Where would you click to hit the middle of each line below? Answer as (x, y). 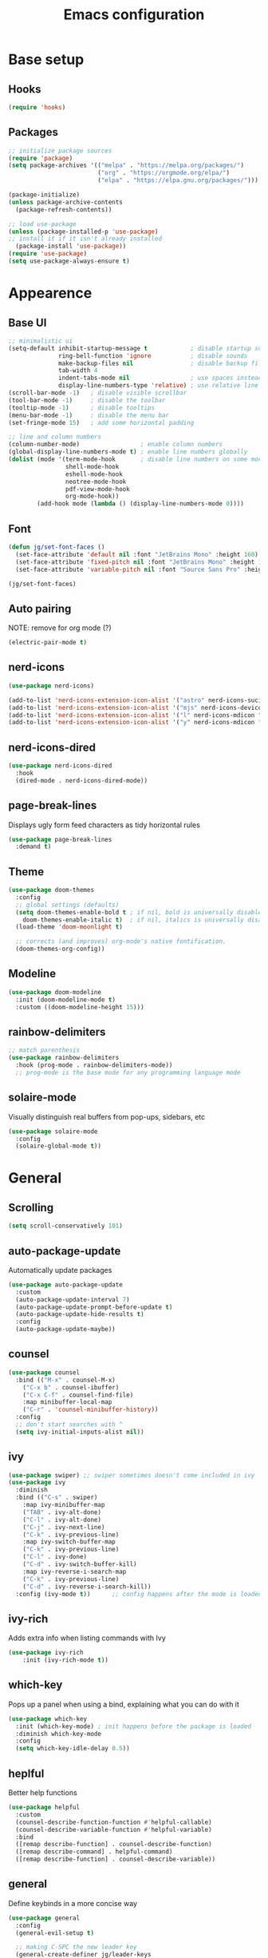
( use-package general (44, 1918)
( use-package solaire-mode (53, 1132)
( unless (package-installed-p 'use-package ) (83, 232)
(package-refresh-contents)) (64, 209)
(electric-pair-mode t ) (48, 643)
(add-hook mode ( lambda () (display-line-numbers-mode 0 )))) (141, 504)
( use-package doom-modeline (55, 992)
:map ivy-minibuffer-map (64, 1505)
